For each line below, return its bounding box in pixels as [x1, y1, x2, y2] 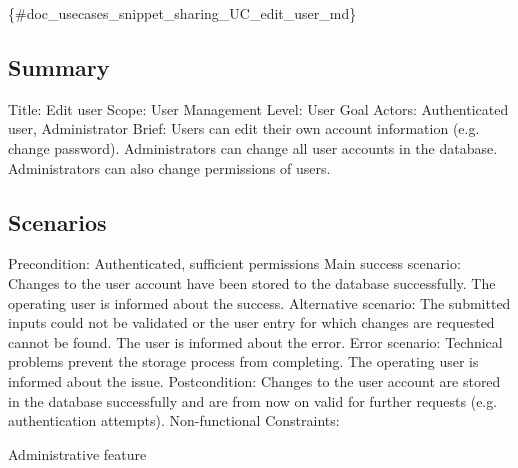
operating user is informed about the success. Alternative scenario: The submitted [8, 292, 511, 313]
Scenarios [8, 206, 107, 237]
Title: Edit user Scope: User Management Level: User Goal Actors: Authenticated [8, 98, 509, 119]
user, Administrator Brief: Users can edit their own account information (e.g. [8, 118, 480, 139]
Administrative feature [8, 443, 147, 464]
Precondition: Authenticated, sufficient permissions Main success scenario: [8, 253, 461, 274]
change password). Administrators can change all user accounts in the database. [8, 137, 498, 158]
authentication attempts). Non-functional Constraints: [8, 410, 340, 431]
